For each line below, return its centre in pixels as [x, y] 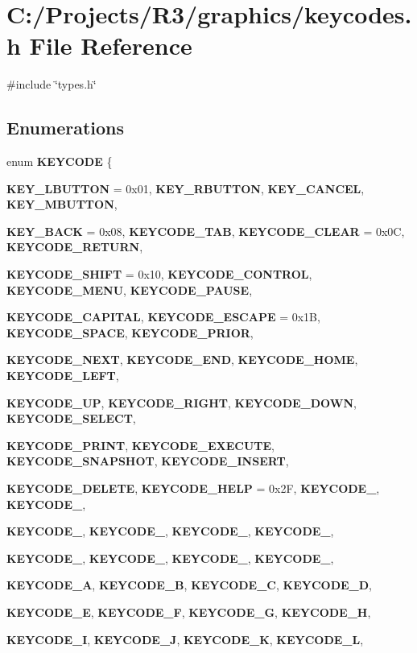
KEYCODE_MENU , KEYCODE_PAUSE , [130, 289]
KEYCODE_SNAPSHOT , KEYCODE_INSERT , [148, 461]
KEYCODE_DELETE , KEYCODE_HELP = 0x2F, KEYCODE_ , [193, 488]
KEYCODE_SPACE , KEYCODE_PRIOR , [130, 332]
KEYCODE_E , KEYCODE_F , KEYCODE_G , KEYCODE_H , [189, 612]
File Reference [111, 45]
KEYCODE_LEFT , [63, 376]
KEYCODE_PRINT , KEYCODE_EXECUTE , [140, 445]
